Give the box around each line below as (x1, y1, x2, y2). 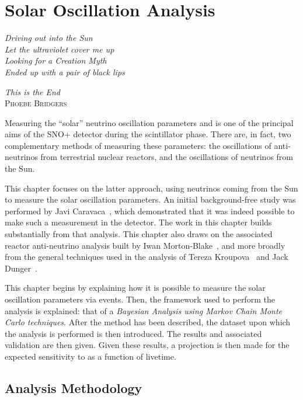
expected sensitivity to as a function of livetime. (5, 350, 176, 362)
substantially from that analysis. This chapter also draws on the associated (5, 228, 273, 240)
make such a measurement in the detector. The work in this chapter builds (5, 216, 272, 228)
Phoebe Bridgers (5, 97, 67, 109)
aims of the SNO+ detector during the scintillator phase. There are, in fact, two (5, 128, 291, 140)
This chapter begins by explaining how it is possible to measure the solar (5, 281, 266, 294)
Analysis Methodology (5, 378, 142, 396)
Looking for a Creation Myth (5, 54, 107, 67)
